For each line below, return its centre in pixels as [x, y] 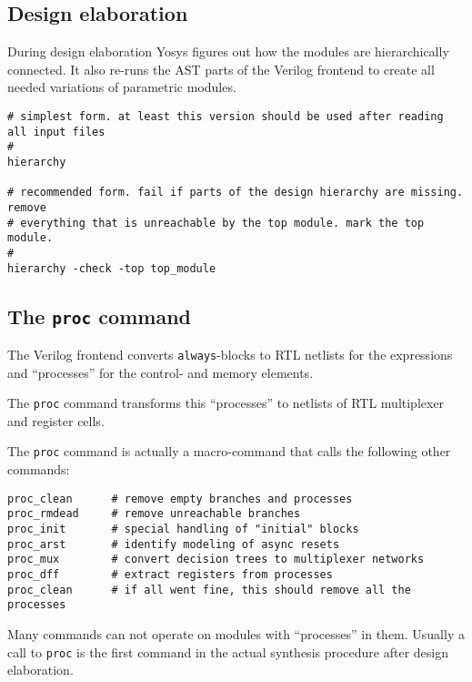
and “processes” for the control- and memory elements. [161, 372]
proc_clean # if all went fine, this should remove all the [209, 590]
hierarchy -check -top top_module [112, 268]
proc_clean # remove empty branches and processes [180, 499]
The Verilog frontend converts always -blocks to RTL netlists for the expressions [230, 354]
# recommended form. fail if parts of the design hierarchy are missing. [236, 193]
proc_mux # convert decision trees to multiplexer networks [216, 560]
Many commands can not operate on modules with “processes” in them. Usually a [236, 633]
